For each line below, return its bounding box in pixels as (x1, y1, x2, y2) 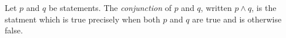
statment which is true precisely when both (5, 13, 160, 25)
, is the (251, 2, 277, 13)
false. (5, 24, 23, 36)
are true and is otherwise (192, 13, 282, 25)
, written (200, 2, 232, 13)
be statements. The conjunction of (48, 2, 171, 13)
